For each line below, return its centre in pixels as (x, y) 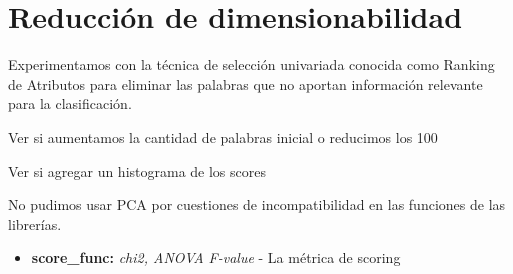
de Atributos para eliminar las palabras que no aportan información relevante (245, 83)
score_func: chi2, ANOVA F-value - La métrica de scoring (216, 257)
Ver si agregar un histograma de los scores (137, 170)
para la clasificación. (70, 103)
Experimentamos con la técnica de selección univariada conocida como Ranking (251, 64)
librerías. (35, 223)
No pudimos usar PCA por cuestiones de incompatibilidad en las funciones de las (257, 204)
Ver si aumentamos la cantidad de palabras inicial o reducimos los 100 (223, 136)
